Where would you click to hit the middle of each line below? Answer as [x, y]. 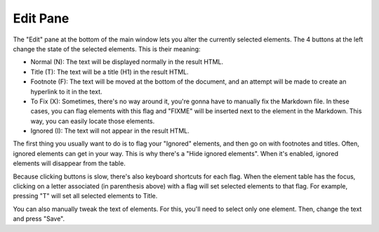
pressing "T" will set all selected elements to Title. [85, 196]
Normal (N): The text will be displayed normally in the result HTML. [127, 62]
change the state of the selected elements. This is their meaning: [107, 49]
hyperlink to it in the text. [66, 91]
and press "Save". [39, 219]
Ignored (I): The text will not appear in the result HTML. [110, 131]
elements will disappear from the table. [69, 163]
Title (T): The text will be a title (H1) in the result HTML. [109, 72]
